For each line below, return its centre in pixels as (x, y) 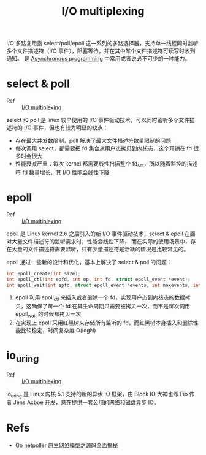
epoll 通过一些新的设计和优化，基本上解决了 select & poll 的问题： (90, 262)
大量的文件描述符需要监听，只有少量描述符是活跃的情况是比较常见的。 (100, 249)
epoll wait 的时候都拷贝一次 (48, 315)
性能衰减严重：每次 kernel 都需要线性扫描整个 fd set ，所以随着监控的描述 (106, 164)
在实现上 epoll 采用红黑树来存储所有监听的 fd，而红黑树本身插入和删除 (104, 323)
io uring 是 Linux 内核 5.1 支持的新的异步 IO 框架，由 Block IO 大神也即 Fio (97, 395)
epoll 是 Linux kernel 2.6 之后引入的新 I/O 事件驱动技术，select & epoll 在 (98, 234)
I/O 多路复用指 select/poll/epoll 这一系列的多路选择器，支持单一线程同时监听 (102, 44)
